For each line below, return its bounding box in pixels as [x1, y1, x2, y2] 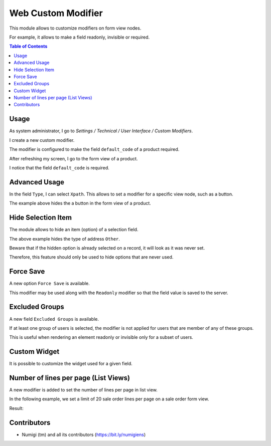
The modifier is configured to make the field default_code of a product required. [9, 146, 180, 152]
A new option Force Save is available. [9, 281, 90, 287]
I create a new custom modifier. [9, 137, 75, 143]
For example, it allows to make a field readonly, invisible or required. [9, 34, 150, 40]
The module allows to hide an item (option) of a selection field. [9, 227, 139, 233]
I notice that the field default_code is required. [9, 164, 110, 170]
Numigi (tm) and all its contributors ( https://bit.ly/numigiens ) [22, 431, 146, 437]
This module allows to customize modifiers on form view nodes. [9, 25, 142, 31]
